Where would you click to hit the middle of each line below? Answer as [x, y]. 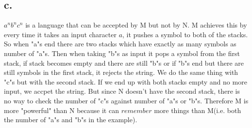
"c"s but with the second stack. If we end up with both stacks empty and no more [126, 81]
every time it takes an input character [60, 34]
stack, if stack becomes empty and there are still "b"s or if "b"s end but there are [124, 63]
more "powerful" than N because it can [61, 110]
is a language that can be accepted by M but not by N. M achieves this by [136, 25]
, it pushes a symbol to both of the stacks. [185, 34]
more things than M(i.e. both [198, 110]
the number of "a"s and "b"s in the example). [71, 120]
